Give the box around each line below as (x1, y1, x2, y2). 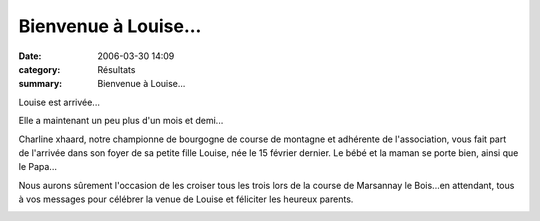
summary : (18, 78, 63, 90)
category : (18, 63, 61, 75)
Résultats (97, 63, 136, 75)
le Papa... (18, 161, 57, 173)
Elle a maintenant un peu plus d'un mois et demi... (18, 115, 224, 127)
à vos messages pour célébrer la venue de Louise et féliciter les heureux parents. (18, 193, 354, 205)
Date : (18, 50, 42, 62)
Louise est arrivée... (18, 96, 100, 108)
